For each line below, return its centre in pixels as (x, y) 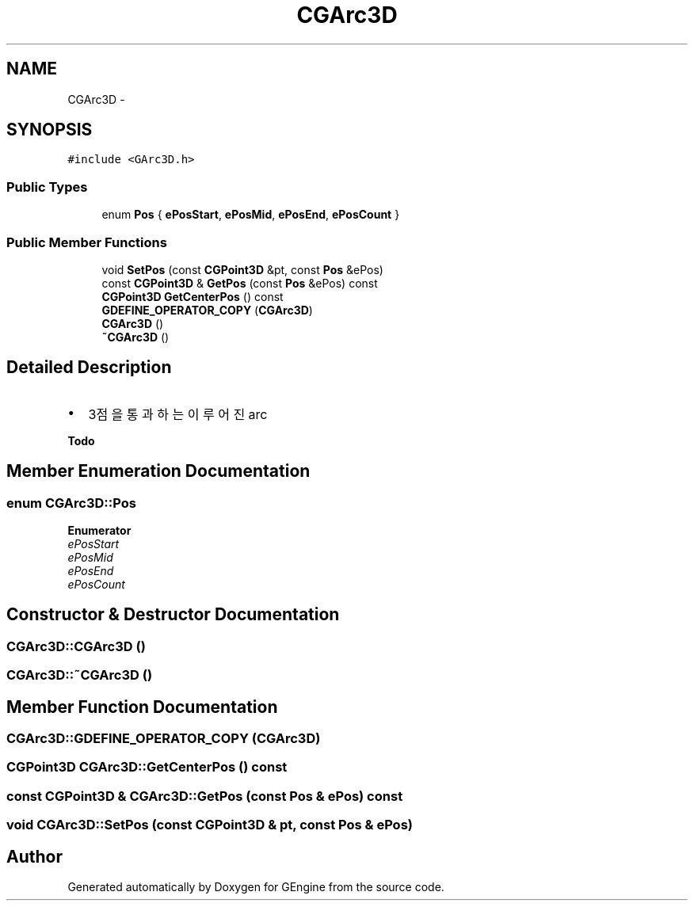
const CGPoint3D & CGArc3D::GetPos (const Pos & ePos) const (205, 796)
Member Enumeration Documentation (158, 471)
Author (34, 856)
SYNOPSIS (50, 130)
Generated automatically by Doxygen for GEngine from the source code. (256, 887)
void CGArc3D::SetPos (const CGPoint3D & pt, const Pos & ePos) (210, 825)
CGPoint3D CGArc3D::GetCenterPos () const (147, 767)
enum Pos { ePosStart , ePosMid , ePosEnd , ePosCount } (251, 215)
